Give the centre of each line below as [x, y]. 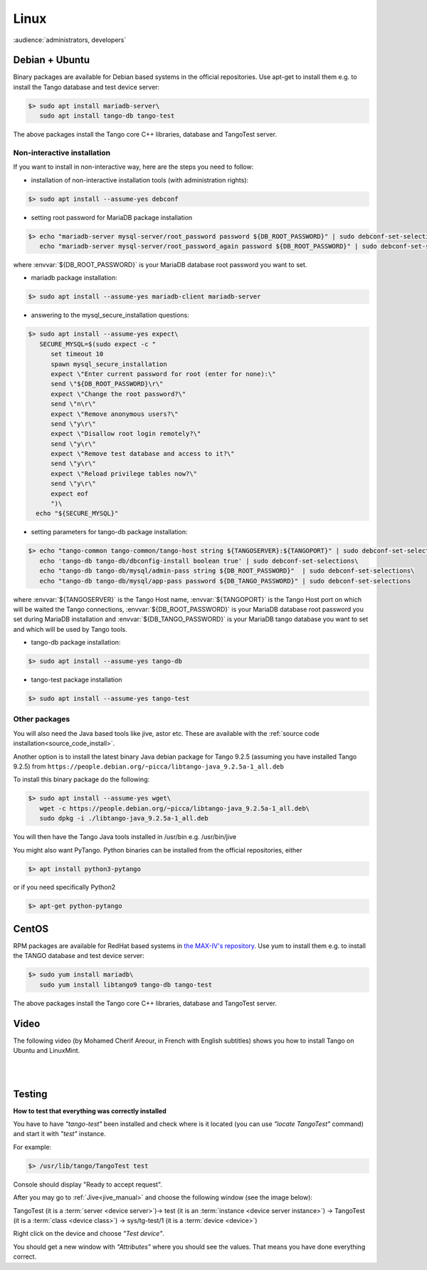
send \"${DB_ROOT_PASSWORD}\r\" [107, 384]
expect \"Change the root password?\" [118, 394]
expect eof [70, 494]
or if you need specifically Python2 [64, 888]
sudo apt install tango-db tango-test [107, 116]
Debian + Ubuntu [52, 60]
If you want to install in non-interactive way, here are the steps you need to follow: [133, 167]
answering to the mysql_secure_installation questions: [110, 315]
